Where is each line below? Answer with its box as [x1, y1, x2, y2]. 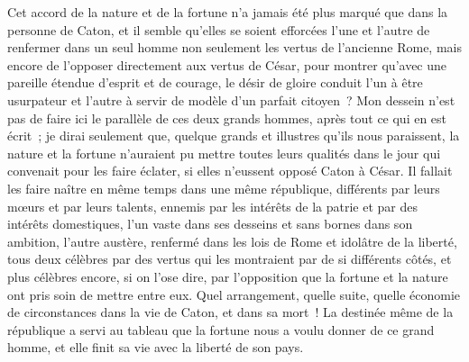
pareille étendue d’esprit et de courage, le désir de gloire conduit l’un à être [7, 73, 423, 92]
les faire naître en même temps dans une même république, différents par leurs [7, 178, 440, 197]
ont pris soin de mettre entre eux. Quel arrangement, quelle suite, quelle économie [7, 285, 461, 303]
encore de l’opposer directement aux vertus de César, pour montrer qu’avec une [7, 55, 447, 74]
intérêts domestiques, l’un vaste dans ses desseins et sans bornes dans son [7, 214, 413, 233]
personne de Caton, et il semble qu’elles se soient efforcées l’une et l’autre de [7, 20, 430, 39]
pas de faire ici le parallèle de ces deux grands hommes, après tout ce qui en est [7, 108, 447, 127]
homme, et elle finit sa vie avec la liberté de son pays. [7, 338, 304, 357]
